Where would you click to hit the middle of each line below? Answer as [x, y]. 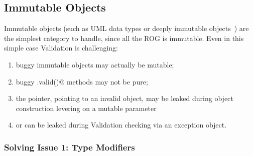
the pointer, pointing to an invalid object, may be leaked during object [124, 98]
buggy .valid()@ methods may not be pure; [82, 81]
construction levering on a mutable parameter [86, 108]
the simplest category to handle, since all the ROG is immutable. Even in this [124, 38]
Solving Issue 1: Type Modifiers [70, 147]
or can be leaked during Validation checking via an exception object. [121, 125]
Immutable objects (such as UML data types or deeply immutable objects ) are [126, 28]
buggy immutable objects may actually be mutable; [95, 64]
